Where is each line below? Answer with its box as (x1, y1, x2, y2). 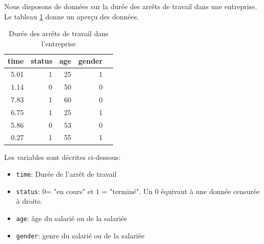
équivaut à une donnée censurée (161, 185, 260, 196)
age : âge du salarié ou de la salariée (16, 213, 127, 224)
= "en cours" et (46, 185, 94, 196)
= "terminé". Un (101, 185, 153, 196)
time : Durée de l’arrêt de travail (16, 169, 117, 179)
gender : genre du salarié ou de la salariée (16, 230, 145, 240)
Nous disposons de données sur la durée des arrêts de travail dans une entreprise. (4, 1, 257, 11)
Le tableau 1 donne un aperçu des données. (4, 11, 139, 21)
